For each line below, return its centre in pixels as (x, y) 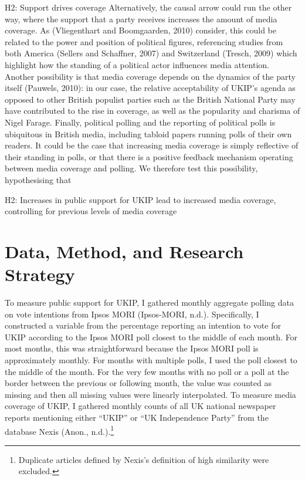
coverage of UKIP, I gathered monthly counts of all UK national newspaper (140, 406)
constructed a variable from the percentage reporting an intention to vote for (143, 325)
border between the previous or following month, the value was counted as (138, 383)
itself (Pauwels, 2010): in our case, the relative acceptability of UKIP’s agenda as (150, 88)
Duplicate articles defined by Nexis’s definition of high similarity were (144, 459)
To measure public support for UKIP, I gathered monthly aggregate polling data (149, 302)
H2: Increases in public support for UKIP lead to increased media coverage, (140, 199)
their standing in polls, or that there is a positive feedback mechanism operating (149, 156)
